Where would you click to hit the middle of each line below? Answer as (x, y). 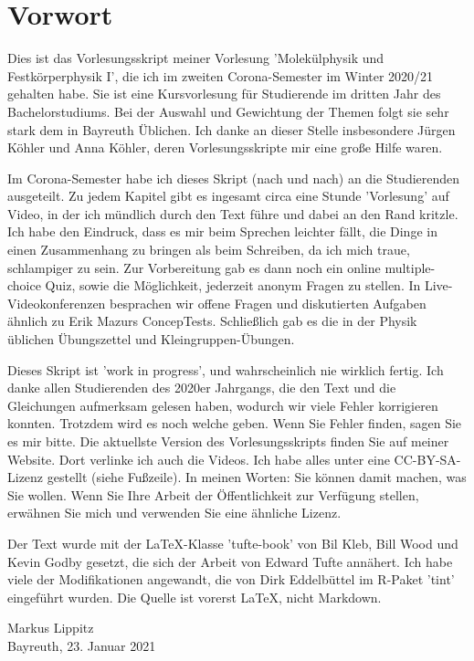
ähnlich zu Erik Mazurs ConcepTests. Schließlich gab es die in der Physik (212, 321)
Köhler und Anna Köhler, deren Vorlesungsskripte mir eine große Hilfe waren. (225, 147)
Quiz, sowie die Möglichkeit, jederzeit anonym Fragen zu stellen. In (233, 285)
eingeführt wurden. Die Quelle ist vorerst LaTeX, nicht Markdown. (195, 597)
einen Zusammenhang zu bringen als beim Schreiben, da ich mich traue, (209, 250)
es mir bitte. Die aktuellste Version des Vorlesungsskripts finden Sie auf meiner (228, 441)
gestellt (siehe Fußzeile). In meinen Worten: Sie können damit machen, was (257, 477)
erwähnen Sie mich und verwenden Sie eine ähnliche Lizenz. (174, 513)
